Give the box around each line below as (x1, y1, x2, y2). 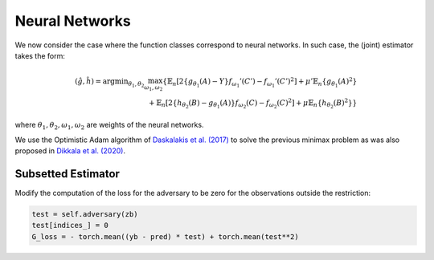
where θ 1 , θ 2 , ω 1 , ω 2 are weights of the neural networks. (14, 120, 204, 132)
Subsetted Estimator (14, 167, 121, 181)
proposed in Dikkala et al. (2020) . (14, 146, 126, 156)
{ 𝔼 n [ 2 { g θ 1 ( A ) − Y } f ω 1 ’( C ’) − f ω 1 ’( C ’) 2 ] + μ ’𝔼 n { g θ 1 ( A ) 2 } (162, 75, 358, 89)
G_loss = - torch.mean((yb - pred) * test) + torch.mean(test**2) (31, 232, 299, 241)
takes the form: (14, 51, 66, 60)
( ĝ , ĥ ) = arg (75, 77, 116, 86)
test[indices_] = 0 (31, 221, 108, 230)
